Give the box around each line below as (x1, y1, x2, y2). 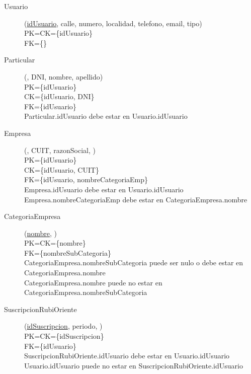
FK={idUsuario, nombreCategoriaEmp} (24, 174, 148, 185)
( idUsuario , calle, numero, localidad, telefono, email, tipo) (24, 18, 202, 28)
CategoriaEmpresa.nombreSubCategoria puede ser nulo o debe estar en (24, 257, 243, 268)
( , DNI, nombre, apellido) (24, 71, 103, 82)
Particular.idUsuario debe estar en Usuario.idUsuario (24, 111, 188, 121)
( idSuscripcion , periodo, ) (24, 321, 103, 331)
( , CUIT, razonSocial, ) (24, 144, 96, 155)
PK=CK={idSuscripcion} (24, 331, 104, 341)
